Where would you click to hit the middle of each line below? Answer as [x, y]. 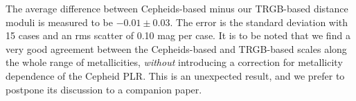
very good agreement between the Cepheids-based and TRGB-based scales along [176, 48]
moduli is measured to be [59, 22]
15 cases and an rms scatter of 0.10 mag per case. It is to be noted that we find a [178, 35]
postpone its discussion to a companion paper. [104, 89]
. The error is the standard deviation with [259, 22]
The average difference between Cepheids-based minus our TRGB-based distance [177, 8]
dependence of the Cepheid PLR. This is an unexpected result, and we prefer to [175, 75]
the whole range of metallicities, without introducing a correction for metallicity [174, 62]
